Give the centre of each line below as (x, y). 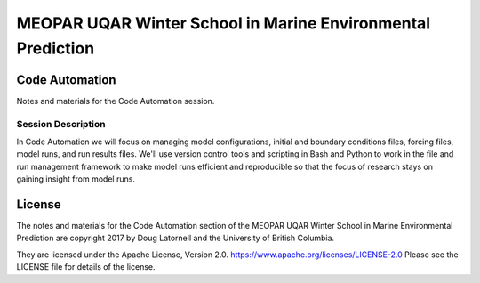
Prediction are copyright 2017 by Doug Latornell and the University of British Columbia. (176, 238)
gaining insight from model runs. (76, 179)
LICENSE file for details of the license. (86, 267)
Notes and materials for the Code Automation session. (116, 101)
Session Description (61, 124)
